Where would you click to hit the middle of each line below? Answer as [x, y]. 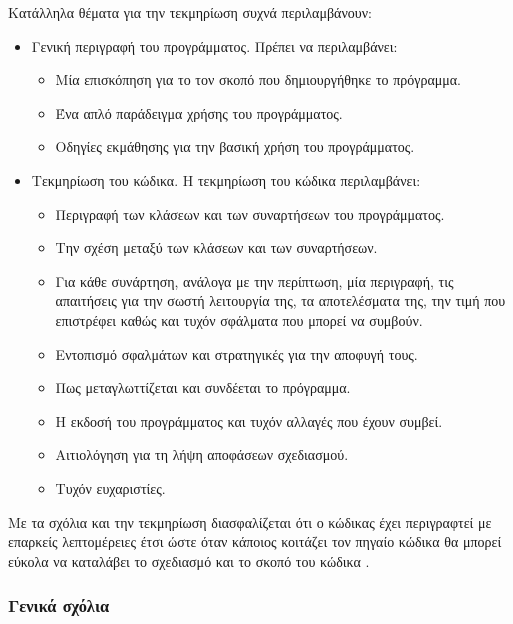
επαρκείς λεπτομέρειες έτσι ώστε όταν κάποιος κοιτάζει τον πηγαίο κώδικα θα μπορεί [255, 541]
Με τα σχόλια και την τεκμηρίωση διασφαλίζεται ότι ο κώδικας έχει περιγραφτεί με [250, 521]
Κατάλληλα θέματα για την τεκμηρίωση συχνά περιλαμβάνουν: [190, 12]
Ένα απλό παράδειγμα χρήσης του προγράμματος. [199, 112]
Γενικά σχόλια [59, 605]
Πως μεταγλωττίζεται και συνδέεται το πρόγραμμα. [203, 387]
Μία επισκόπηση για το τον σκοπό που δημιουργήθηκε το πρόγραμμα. [258, 79]
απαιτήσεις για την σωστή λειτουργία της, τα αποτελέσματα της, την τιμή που [280, 300]
